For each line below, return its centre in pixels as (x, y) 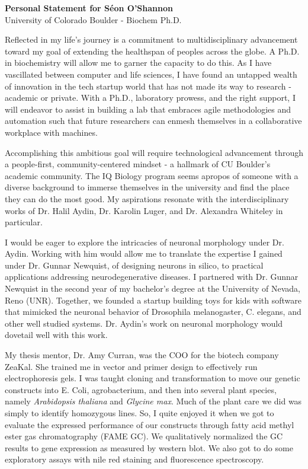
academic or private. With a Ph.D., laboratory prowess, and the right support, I (150, 98)
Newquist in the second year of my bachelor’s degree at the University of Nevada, (153, 288)
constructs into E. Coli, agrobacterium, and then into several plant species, (141, 389)
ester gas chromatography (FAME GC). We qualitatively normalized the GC (144, 436)
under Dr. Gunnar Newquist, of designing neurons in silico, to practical (134, 265)
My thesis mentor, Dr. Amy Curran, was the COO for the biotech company (142, 355)
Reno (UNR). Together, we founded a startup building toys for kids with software (153, 300)
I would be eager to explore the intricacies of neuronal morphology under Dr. (145, 242)
